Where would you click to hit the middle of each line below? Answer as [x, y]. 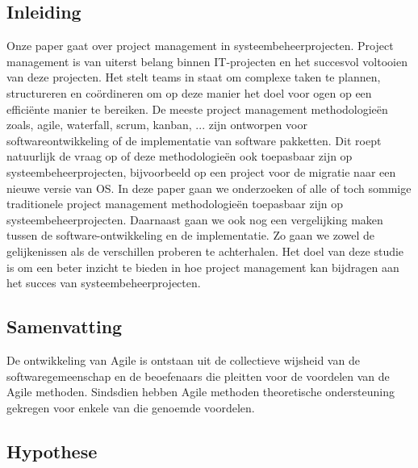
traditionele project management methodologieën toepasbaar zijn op [175, 204]
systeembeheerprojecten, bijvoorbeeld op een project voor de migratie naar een [201, 171]
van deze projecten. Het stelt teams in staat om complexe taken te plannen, [194, 77]
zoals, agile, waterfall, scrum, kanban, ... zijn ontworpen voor [157, 125]
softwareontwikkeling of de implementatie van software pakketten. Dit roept [194, 140]
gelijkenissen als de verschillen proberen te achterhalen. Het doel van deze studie [205, 251]
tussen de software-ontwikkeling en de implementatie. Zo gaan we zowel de [190, 235]
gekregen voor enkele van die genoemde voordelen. [131, 407]
